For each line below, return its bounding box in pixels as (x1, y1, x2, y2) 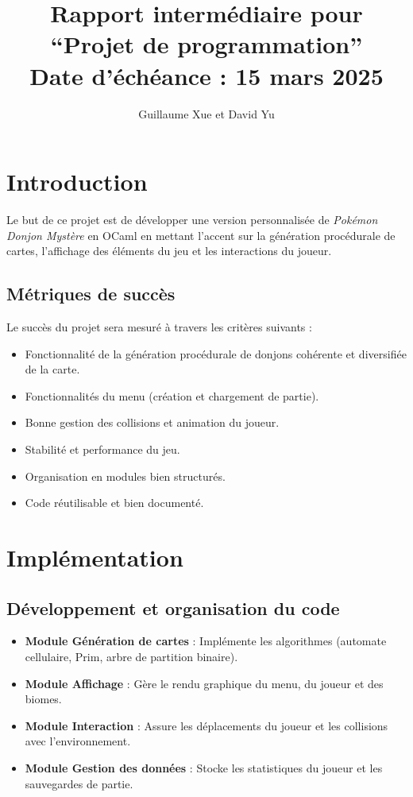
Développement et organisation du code (6, 595, 340, 620)
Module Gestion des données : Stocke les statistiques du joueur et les (25, 759, 383, 776)
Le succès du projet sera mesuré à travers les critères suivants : (6, 319, 312, 335)
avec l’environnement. (25, 733, 131, 749)
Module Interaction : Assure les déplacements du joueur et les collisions (25, 717, 388, 733)
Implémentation (6, 540, 183, 573)
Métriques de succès (6, 281, 176, 306)
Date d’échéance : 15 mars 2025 (29, 59, 384, 91)
